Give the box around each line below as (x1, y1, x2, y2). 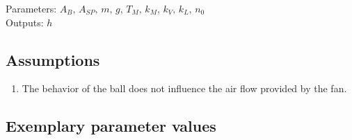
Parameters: (6, 1, 57, 15)
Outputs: (6, 15, 44, 29)
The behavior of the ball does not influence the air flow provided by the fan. (22, 81, 347, 96)
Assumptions (6, 49, 100, 70)
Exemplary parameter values (6, 115, 216, 137)
